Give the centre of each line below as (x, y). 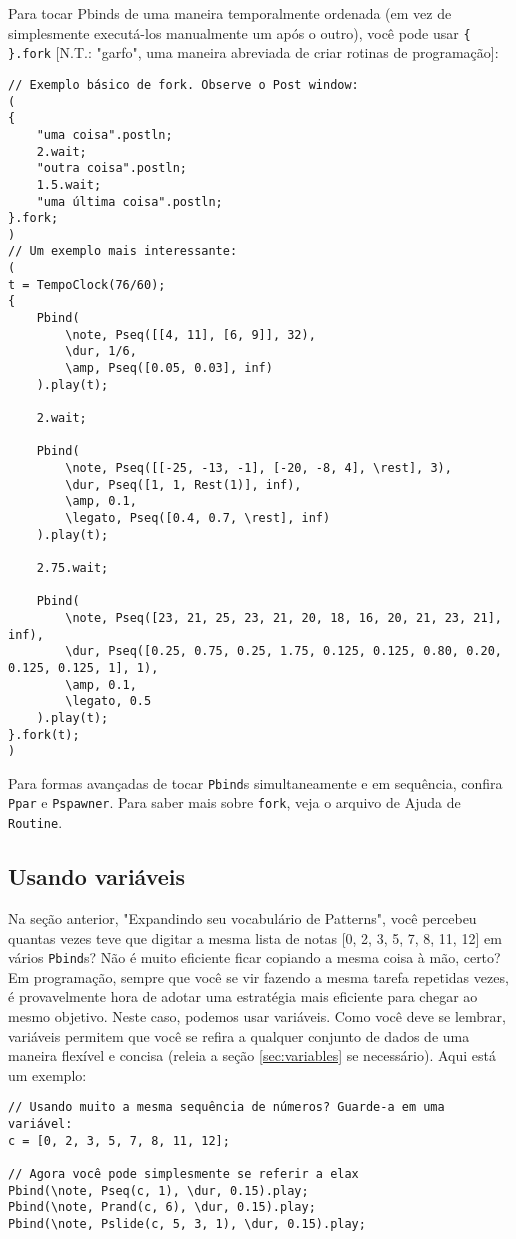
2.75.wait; (72, 567)
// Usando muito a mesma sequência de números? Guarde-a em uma (226, 1107)
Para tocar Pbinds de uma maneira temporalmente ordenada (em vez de (230, 13)
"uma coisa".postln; (104, 134)
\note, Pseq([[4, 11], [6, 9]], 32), (190, 334)
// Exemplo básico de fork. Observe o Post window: (183, 84)
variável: (40, 1124)
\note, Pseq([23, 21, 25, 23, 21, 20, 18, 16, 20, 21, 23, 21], (283, 617)
